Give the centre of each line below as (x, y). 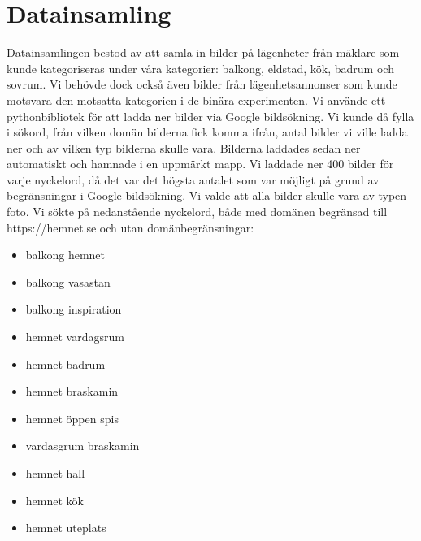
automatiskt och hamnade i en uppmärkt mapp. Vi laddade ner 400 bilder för (200, 164)
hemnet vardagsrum (75, 337)
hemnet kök (54, 500)
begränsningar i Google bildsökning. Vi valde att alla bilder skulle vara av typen (207, 195)
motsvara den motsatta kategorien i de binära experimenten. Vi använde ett (196, 100)
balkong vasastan (68, 281)
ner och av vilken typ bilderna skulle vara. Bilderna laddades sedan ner (184, 147)
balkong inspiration (74, 309)
